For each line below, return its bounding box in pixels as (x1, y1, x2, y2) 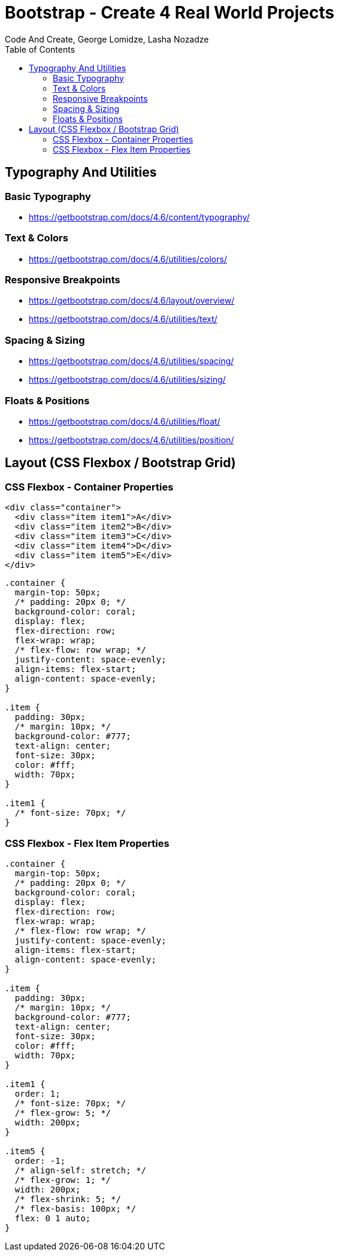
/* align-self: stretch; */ (14, 1165, 147, 1175)
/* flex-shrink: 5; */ (14, 1194, 121, 1204)
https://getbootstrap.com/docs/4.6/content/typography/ (29, 211, 250, 222)
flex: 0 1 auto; (14, 1213, 91, 1223)
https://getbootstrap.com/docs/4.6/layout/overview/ (29, 295, 235, 306)
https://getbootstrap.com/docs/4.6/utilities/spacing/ (29, 356, 234, 367)
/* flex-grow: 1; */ (14, 1175, 111, 1185)
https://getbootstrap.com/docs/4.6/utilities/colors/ (29, 253, 227, 264)
